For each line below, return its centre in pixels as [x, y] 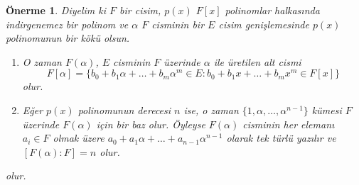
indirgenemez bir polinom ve [67, 24]
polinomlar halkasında [272, 10]
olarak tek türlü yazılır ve [281, 138]
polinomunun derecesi [124, 110]
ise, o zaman [211, 110]
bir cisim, [140, 10]
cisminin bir [178, 24]
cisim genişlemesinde [264, 24]
